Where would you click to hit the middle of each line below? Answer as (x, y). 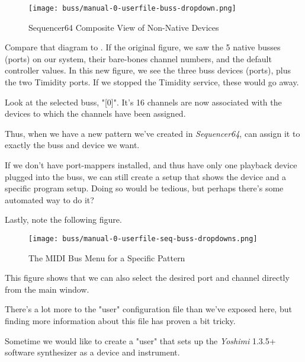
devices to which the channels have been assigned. (95, 113)
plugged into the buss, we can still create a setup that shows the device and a (145, 176)
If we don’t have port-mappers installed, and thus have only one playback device (151, 165)
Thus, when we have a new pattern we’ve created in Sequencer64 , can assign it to (152, 133)
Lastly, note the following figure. (63, 220)
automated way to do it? (49, 199)
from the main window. (47, 289)
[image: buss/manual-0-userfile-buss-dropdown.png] (132, 8)
